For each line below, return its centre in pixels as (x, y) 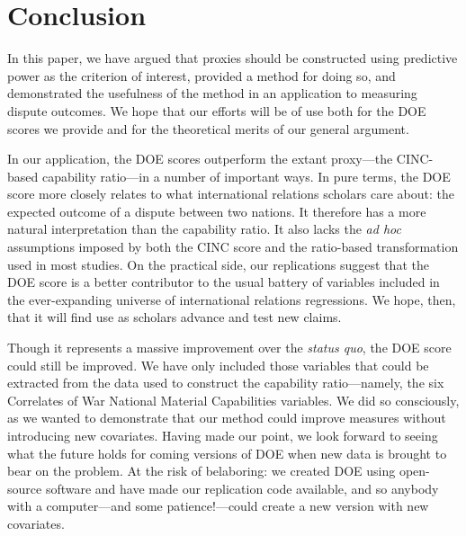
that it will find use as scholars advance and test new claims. (175, 317)
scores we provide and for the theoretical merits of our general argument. (208, 128)
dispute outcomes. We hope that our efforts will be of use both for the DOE (217, 110)
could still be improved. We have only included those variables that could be (218, 365)
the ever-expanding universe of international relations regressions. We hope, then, (232, 299)
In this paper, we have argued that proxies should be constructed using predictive (233, 58)
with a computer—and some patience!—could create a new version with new (218, 506)
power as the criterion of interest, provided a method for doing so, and (202, 75)
